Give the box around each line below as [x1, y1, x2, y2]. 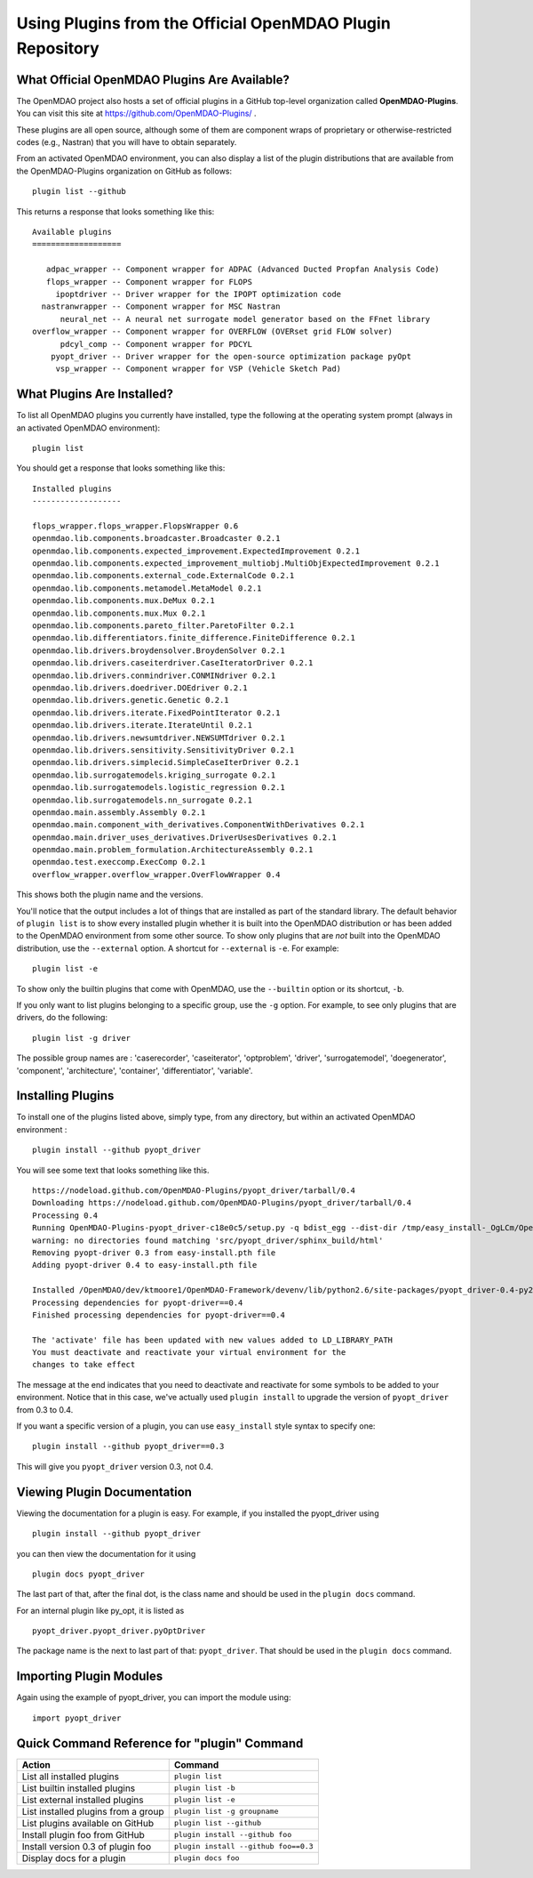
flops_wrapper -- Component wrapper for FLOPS [45, 277, 253, 286]
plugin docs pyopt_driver [32, 1568, 146, 1579]
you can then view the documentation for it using [16, 1548, 196, 1559]
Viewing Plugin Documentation [16, 1484, 193, 1499]
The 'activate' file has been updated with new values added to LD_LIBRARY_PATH [32, 1334, 394, 1345]
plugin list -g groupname [173, 1807, 279, 1817]
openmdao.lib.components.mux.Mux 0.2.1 [32, 608, 206, 618]
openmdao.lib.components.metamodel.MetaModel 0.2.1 [32, 583, 262, 593]
